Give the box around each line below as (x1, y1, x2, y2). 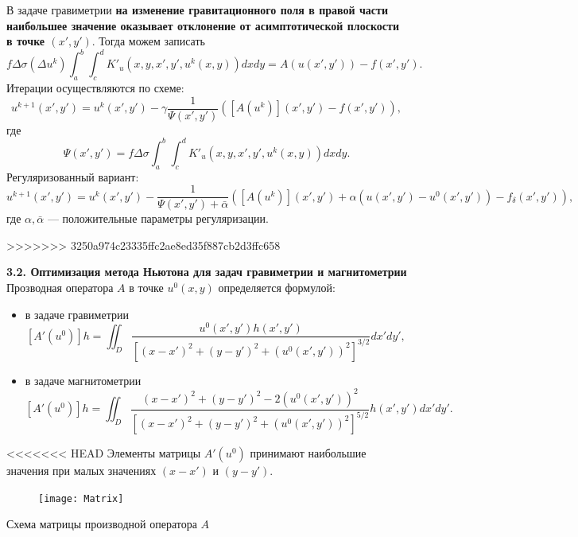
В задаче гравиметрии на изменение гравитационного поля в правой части (6, 2, 389, 18)
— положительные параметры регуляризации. (47, 210, 269, 227)
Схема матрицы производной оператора (6, 516, 197, 532)
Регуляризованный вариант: (6, 168, 139, 185)
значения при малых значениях (6, 462, 157, 479)
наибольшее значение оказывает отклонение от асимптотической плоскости (6, 17, 399, 33)
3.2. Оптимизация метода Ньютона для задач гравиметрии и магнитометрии (6, 263, 407, 280)
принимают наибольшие (250, 445, 367, 461)
